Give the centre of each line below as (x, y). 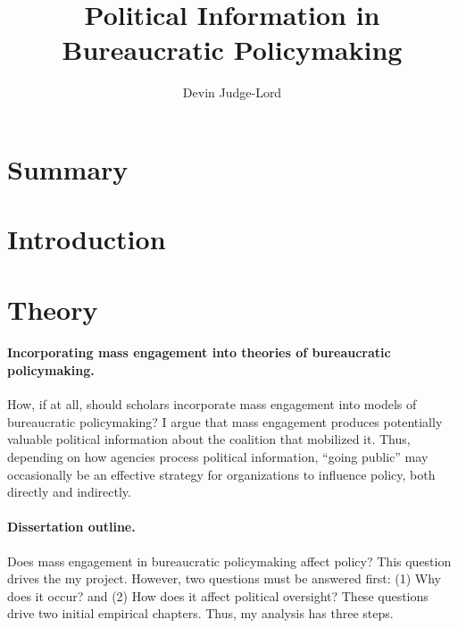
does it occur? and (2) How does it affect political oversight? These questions (218, 595)
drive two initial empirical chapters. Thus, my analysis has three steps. (200, 613)
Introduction (87, 239)
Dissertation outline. (71, 527)
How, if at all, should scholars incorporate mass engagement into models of (212, 404)
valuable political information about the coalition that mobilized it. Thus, (209, 439)
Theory (53, 309)
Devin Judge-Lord (232, 92)
